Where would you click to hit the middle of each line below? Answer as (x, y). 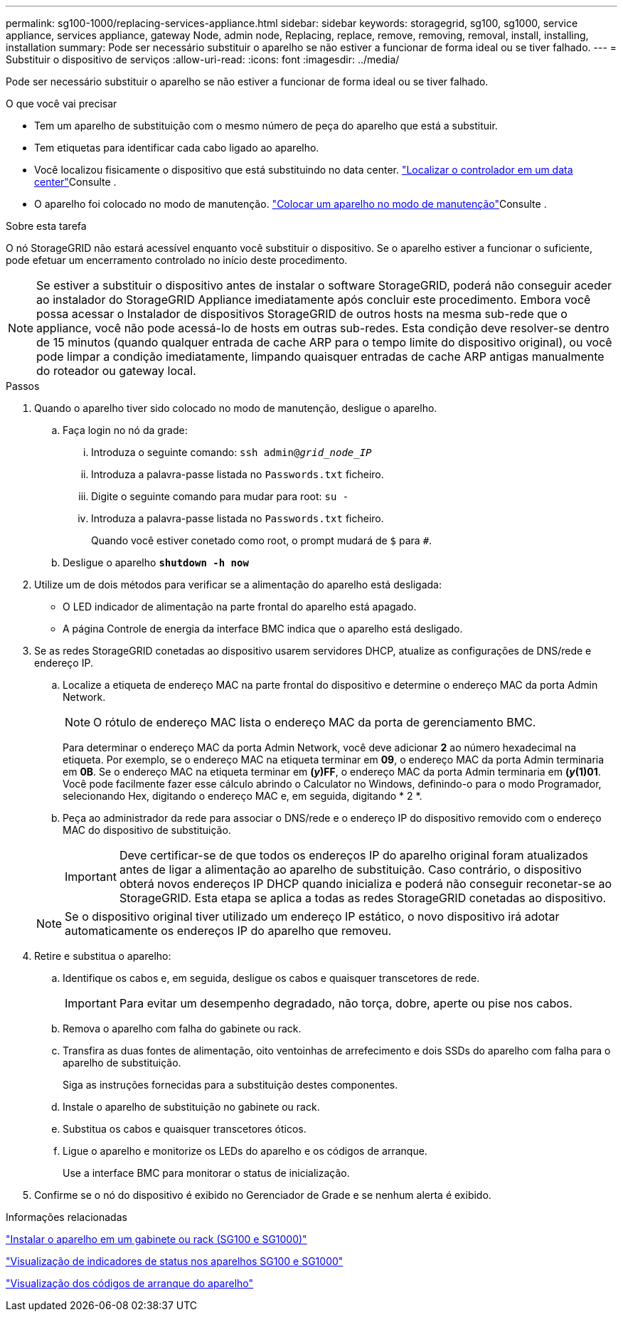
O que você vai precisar (62, 104)
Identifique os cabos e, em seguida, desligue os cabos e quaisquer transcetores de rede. (271, 978)
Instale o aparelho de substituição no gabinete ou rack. (191, 1107)
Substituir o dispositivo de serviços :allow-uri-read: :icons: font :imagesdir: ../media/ (203, 59)
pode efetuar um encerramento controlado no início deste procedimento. (177, 260)
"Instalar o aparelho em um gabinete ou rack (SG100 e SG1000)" (156, 1239)
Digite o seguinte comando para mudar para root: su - (220, 496)
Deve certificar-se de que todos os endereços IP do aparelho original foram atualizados (354, 855)
